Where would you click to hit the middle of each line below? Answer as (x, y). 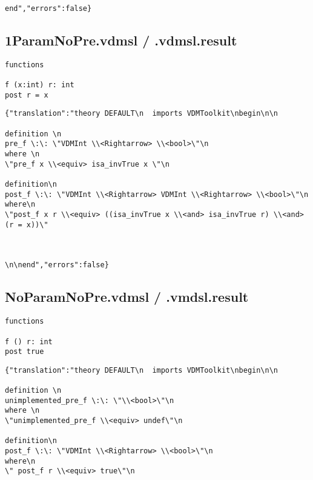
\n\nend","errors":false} (57, 265)
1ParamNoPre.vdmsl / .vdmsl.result (121, 40)
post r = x (27, 95)
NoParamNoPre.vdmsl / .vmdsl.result (127, 297)
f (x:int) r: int (40, 85)
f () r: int (29, 342)
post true (25, 352)
